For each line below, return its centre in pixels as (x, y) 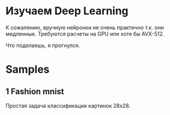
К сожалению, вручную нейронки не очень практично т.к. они (85, 27)
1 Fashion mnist (35, 91)
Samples (28, 69)
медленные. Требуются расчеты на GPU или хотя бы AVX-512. (85, 33)
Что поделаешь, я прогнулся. (43, 45)
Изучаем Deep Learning (67, 11)
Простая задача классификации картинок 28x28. (68, 105)
